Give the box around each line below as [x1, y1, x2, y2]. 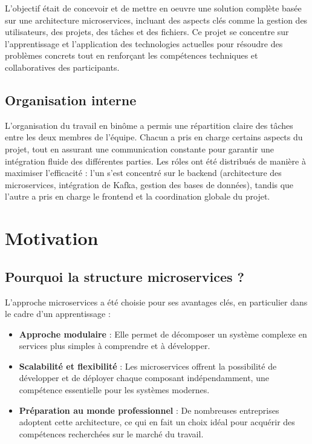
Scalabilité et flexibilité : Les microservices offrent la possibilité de [19, 359, 277, 372]
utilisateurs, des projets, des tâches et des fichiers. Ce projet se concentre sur [5, 25, 289, 38]
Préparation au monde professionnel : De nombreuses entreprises [19, 403, 279, 416]
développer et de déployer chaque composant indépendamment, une [19, 371, 269, 384]
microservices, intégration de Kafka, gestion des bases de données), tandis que [5, 178, 294, 191]
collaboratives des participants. [5, 60, 120, 73]
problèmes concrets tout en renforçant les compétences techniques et [5, 49, 258, 62]
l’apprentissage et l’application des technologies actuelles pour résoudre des [5, 37, 283, 50]
